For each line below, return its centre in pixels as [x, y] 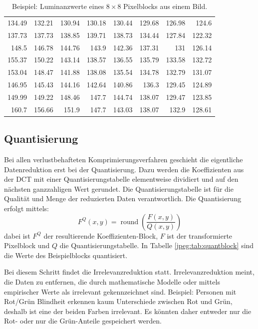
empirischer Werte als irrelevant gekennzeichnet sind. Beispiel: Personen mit [120, 291]
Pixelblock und [27, 245]
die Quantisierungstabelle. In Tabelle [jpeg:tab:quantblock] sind [157, 245]
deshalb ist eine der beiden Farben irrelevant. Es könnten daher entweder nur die [128, 311]
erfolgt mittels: [26, 208]
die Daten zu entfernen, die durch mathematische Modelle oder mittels [112, 281]
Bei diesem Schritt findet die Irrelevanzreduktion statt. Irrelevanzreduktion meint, [129, 272]
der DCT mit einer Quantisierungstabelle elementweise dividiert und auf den [121, 179]
